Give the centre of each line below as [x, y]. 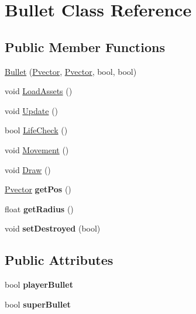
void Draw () [28, 169]
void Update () [32, 110]
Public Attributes [59, 260]
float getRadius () [39, 208]
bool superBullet [38, 304]
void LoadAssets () [39, 91]
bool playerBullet [39, 284]
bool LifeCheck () [36, 130]
